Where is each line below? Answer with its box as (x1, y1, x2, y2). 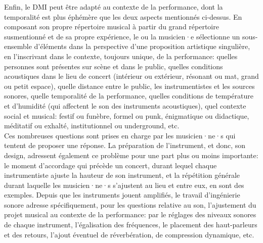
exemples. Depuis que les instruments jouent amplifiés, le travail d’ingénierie (4, 189, 240, 200)
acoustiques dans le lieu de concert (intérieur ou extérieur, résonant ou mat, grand (4, 71, 259, 81)
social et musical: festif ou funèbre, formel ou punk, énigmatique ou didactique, (4, 110, 249, 121)
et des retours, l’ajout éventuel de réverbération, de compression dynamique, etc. (4, 229, 254, 239)
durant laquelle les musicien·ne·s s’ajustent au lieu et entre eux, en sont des (4, 179, 244, 190)
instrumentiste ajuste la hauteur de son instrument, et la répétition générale (4, 170, 240, 180)
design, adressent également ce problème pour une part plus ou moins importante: (4, 150, 258, 160)
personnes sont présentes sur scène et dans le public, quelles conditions (4, 61, 223, 71)
